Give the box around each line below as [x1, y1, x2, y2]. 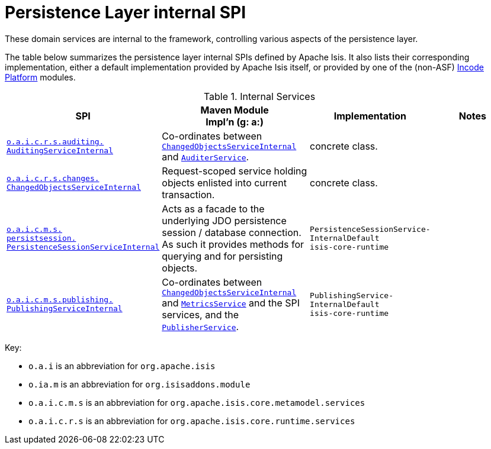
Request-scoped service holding [162, 164, 307, 177]
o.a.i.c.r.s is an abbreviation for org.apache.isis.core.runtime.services [28, 415, 355, 426]
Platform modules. [5, 72, 76, 82]
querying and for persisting [162, 250, 283, 262]
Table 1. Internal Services [203, 90, 316, 102]
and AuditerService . [162, 150, 249, 163]
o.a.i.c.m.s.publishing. [7, 295, 114, 305]
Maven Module [200, 104, 269, 116]
